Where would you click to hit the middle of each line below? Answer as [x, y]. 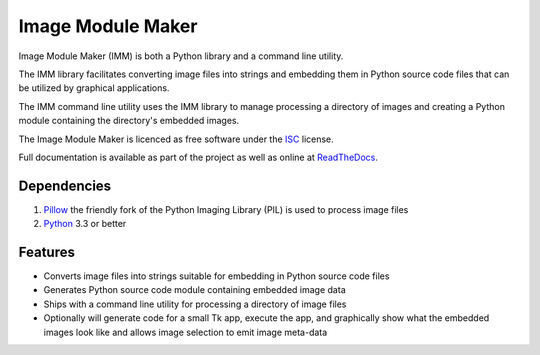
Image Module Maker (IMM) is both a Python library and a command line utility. [181, 56]
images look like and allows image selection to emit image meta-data [185, 332]
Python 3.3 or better [85, 224]
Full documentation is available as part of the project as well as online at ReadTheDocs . [198, 157]
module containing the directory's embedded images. [129, 121]
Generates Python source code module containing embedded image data [194, 290]
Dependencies [65, 185]
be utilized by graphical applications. [94, 88]
